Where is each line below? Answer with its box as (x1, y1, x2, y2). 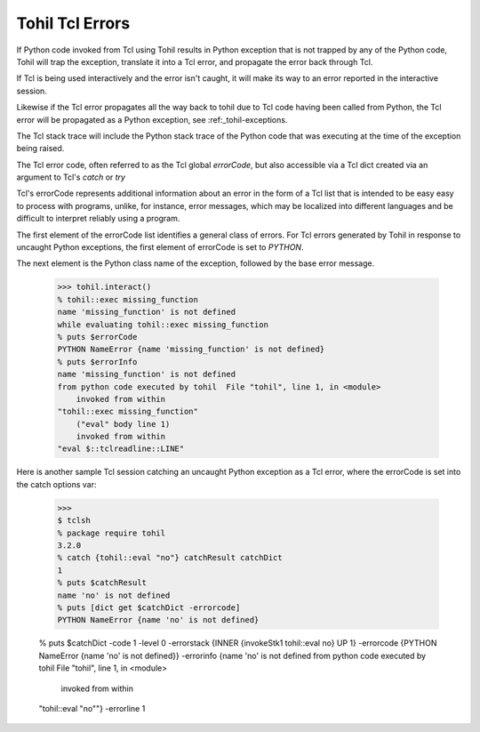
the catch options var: (16, 479, 97, 489)
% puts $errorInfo (57, 357, 138, 366)
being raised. (16, 143, 65, 154)
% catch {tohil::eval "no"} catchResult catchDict (57, 552, 284, 563)
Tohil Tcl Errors (16, 13, 131, 33)
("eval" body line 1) (76, 419, 171, 429)
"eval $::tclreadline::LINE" (57, 444, 185, 454)
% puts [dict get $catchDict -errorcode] (57, 602, 241, 613)
